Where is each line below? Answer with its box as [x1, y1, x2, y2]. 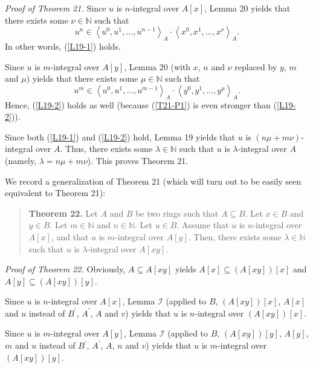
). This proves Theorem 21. [87, 154, 189, 166]
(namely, [5, 154, 37, 166]
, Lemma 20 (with [124, 60, 191, 73]
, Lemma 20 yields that [204, 2, 291, 14]
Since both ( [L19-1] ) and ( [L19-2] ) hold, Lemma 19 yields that [5, 130, 236, 143]
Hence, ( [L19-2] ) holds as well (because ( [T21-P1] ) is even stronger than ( [5, 98, 277, 111]
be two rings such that [135, 206, 219, 219]
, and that [51, 230, 89, 243]
